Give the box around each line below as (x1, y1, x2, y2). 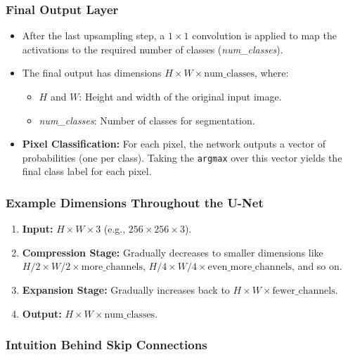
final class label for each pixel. (22, 164, 152, 178)
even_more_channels (207, 262, 292, 273)
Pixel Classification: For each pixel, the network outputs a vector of (22, 136, 326, 151)
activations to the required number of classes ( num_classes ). (22, 41, 283, 56)
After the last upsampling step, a (22, 28, 165, 43)
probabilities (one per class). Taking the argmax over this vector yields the (22, 150, 342, 164)
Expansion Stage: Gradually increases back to (22, 283, 230, 297)
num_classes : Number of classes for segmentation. (39, 112, 255, 127)
